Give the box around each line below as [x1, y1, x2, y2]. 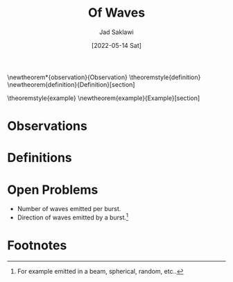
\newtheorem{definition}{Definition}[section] [7, 80, 135, 88]
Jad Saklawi [99, 28, 134, 36]
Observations [7, 118, 88, 134]
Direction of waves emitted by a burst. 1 [17, 212, 129, 222]
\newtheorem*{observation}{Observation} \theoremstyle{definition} [7, 73, 201, 81]
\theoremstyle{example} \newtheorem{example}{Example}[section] [7, 94, 200, 102]
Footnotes [7, 238, 67, 254]
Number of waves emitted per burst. [17, 205, 121, 213]
